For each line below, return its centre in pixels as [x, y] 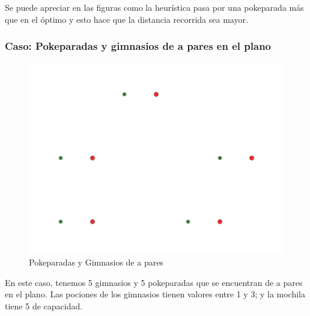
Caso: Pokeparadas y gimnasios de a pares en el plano [138, 46]
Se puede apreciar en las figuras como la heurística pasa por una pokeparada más [154, 7]
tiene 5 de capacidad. [44, 305]
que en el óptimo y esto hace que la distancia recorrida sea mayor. [126, 19]
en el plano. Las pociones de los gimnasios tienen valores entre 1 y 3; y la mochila [155, 294]
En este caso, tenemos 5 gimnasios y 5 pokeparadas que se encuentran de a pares [154, 282]
